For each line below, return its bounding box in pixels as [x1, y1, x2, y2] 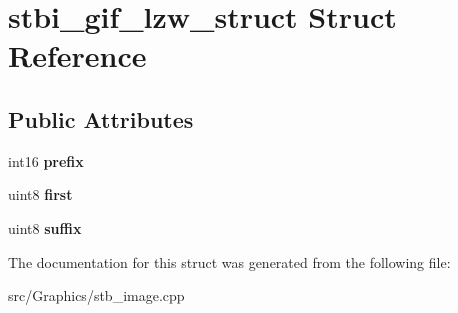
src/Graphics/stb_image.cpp [8, 285, 185, 306]
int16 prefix [8, 150, 84, 171]
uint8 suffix [8, 217, 82, 238]
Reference [8, 35, 147, 76]
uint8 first [8, 184, 73, 205]
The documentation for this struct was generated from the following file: [8, 251, 451, 272]
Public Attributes [8, 103, 194, 134]
